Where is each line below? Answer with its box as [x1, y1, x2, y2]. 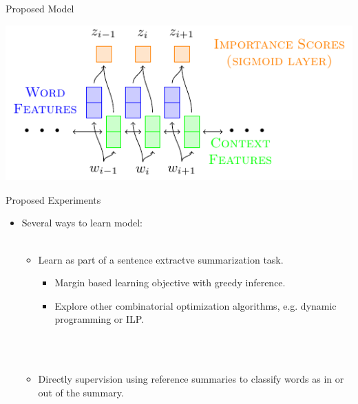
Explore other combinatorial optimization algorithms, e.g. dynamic [54, 298, 337, 312]
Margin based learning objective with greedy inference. [54, 275, 286, 290]
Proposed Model [6, 1, 74, 15]
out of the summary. [38, 385, 124, 399]
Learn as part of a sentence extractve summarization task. [38, 252, 284, 266]
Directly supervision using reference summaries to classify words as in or [38, 372, 344, 386]
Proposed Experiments [6, 192, 101, 206]
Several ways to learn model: [21, 215, 143, 230]
